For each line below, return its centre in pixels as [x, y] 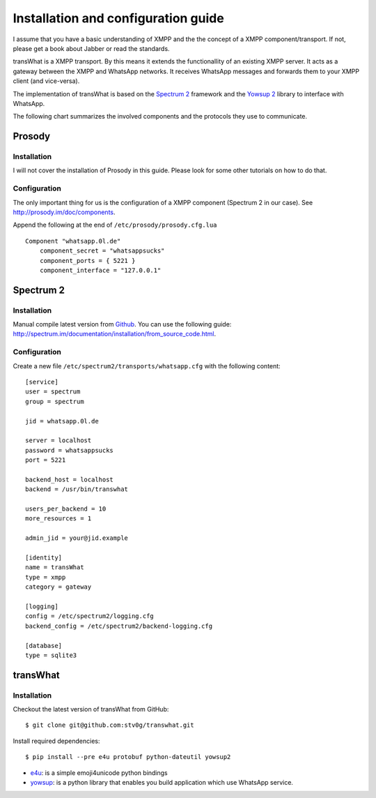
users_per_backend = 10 [66, 509]
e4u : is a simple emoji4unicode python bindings [99, 773]
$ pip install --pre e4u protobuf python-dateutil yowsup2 [128, 757]
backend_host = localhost [70, 479]
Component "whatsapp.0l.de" [73, 241]
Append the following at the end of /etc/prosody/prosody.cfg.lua [115, 225]
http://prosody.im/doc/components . [64, 212]
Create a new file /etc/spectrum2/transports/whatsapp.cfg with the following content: [147, 366]
